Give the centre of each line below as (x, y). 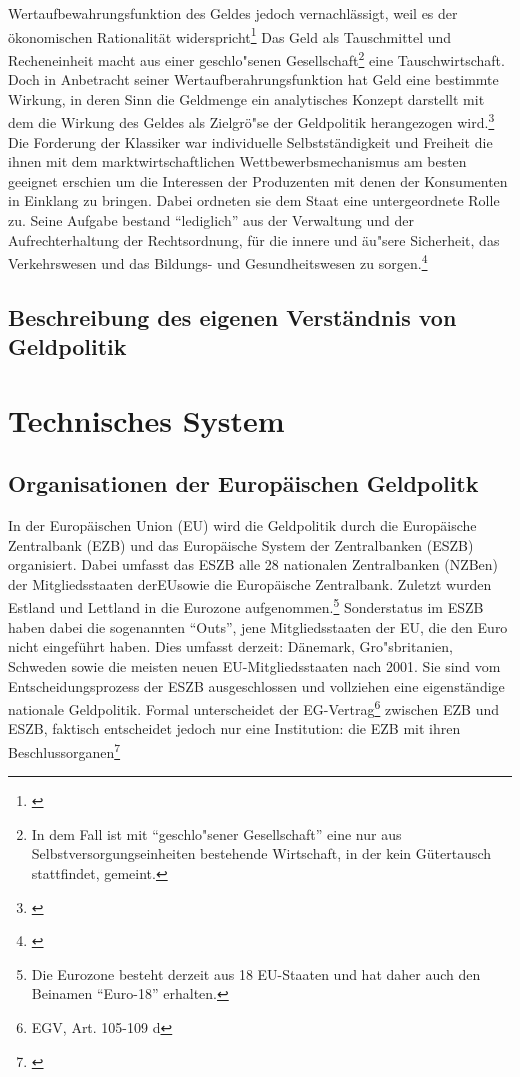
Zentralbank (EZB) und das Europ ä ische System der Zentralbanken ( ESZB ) (241, 544)
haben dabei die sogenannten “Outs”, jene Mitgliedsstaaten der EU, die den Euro (258, 626)
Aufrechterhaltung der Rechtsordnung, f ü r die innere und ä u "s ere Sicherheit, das (254, 239)
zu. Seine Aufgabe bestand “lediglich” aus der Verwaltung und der (211, 219)
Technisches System (146, 419)
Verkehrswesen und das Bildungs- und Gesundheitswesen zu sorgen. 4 (218, 261)
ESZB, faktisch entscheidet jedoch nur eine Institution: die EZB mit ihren (234, 728)
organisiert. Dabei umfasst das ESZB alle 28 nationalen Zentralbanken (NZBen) (253, 564)
